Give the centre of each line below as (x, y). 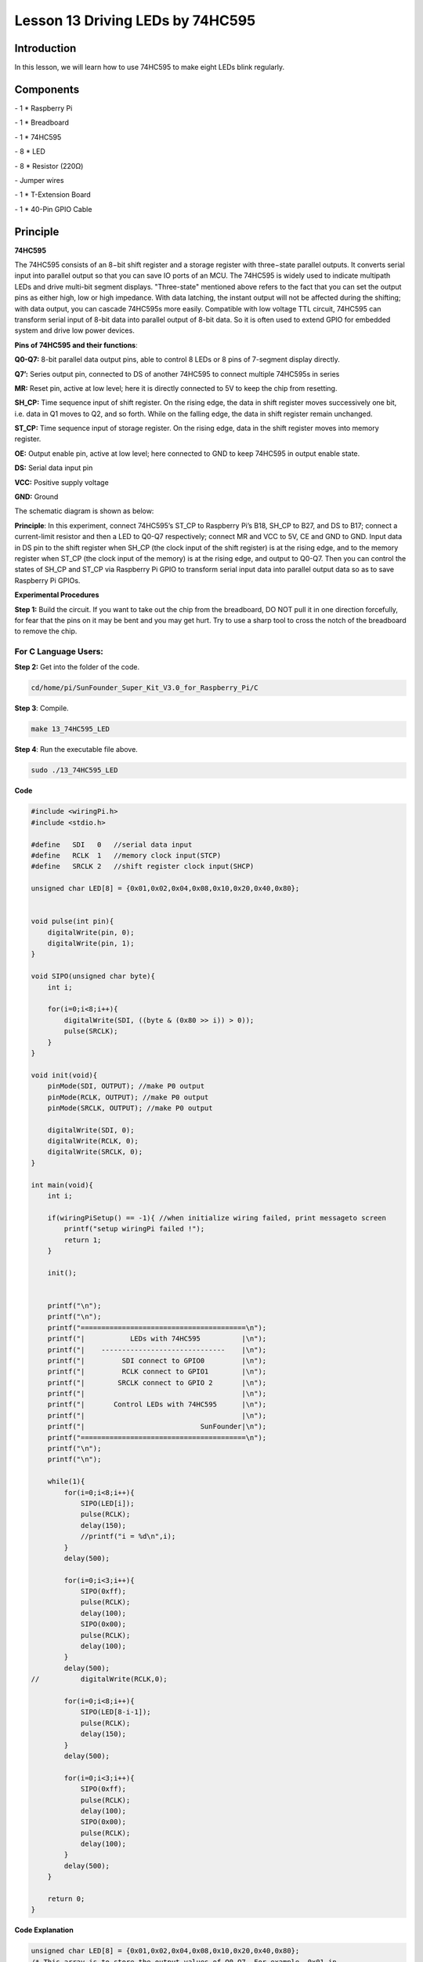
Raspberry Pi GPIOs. (47, 580)
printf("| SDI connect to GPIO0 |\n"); (157, 1360)
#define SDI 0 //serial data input (112, 844)
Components (47, 89)
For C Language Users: (59, 651)
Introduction (45, 48)
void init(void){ (64, 1075)
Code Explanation (44, 1930)
